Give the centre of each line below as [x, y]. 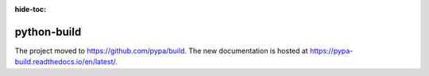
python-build [48, 32]
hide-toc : [31, 9]
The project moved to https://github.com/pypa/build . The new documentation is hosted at [162, 51]
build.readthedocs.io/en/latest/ [65, 62]
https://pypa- [332, 51]
